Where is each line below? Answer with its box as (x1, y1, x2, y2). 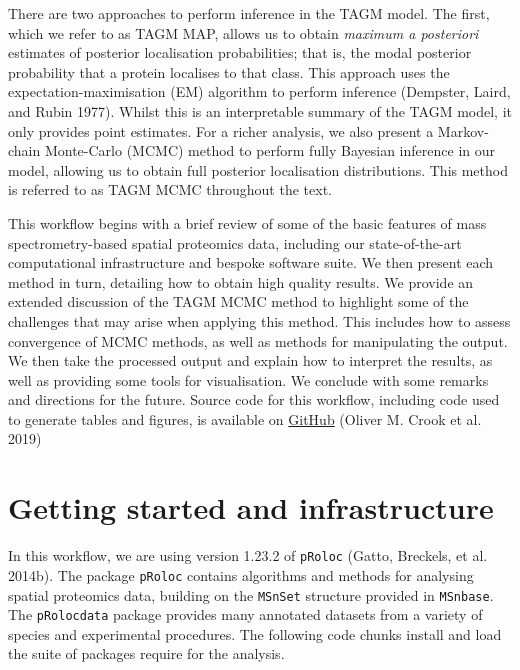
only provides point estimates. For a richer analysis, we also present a (8, 120, 434, 141)
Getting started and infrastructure (8, 487, 494, 528)
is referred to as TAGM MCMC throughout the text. (8, 179, 332, 200)
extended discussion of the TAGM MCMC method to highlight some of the (8, 291, 469, 312)
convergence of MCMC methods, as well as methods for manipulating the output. (8, 330, 508, 351)
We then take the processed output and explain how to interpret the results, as (8, 350, 493, 371)
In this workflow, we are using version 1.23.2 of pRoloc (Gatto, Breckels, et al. (8, 545, 488, 566)
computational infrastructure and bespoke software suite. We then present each (8, 252, 494, 273)
